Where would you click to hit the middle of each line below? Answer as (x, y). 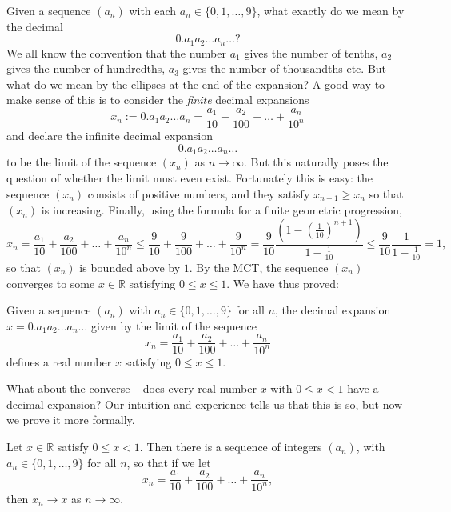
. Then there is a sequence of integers (231, 447)
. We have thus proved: (283, 283)
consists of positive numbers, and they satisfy (199, 193)
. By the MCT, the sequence (259, 267)
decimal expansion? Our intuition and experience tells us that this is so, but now (205, 404)
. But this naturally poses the (316, 162)
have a (363, 388)
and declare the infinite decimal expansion (110, 136)
